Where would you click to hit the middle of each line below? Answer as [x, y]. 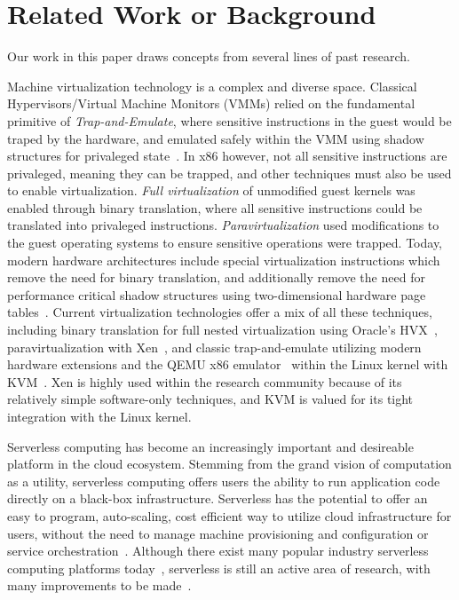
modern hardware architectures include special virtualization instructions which [224, 260]
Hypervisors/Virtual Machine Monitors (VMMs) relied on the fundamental [211, 103]
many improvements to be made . [99, 585]
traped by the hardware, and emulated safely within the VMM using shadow [216, 138]
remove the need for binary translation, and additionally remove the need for [216, 277]
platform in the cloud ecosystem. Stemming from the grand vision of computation [229, 464]
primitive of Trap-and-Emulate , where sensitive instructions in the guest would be [229, 120]
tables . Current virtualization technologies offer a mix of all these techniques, [220, 312]
